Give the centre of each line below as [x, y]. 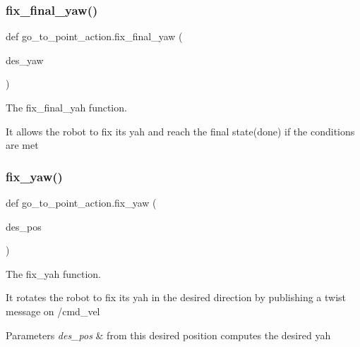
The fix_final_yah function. [66, 107]
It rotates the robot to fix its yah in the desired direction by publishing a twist [176, 297]
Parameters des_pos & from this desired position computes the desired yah [168, 335]
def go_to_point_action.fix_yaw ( [81, 202]
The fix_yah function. [53, 273]
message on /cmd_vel [53, 311]
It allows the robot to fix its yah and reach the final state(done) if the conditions [180, 131]
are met [22, 145]
